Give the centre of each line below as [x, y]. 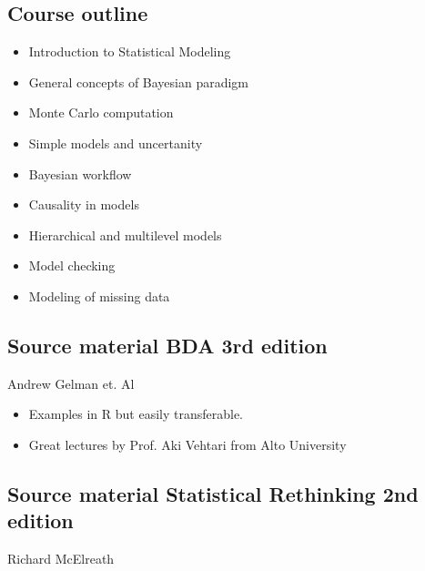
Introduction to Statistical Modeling [130, 51]
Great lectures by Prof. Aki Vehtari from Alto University [187, 444]
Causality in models [84, 204]
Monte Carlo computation [101, 112]
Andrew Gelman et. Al [71, 383]
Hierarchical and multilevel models [125, 235]
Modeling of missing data [99, 296]
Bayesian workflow [80, 173]
